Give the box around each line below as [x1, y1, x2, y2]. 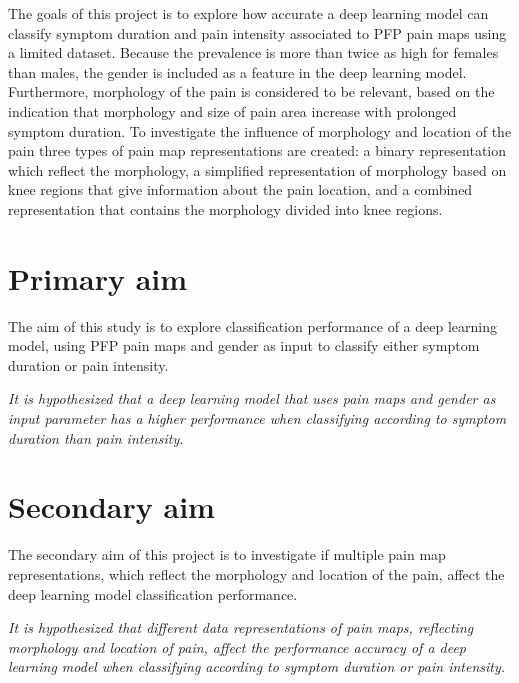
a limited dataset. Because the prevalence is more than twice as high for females [8, 42, 499, 63]
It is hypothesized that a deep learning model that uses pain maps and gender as [8, 388, 496, 409]
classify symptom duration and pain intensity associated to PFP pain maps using [8, 22, 507, 43]
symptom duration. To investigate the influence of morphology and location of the [8, 120, 512, 141]
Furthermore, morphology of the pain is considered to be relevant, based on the [8, 81, 495, 102]
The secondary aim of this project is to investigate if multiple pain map [8, 544, 446, 565]
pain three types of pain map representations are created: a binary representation [8, 140, 507, 161]
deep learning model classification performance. [8, 583, 298, 604]
